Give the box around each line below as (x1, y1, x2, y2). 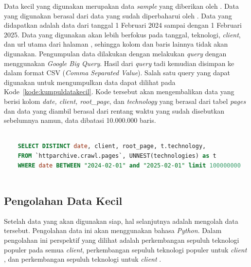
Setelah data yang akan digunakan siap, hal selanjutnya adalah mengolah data (4, 216, 238, 226)
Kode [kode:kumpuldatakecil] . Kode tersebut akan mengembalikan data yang (4, 86, 234, 97)
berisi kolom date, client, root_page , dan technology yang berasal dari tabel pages (4, 96, 246, 106)
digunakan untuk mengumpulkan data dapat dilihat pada (4, 77, 176, 87)
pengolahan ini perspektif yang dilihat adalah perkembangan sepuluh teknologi (4, 235, 239, 245)
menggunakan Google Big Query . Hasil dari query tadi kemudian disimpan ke (4, 58, 234, 68)
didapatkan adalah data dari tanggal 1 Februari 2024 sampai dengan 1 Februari (4, 20, 242, 30)
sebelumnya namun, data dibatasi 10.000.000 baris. (4, 115, 156, 125)
